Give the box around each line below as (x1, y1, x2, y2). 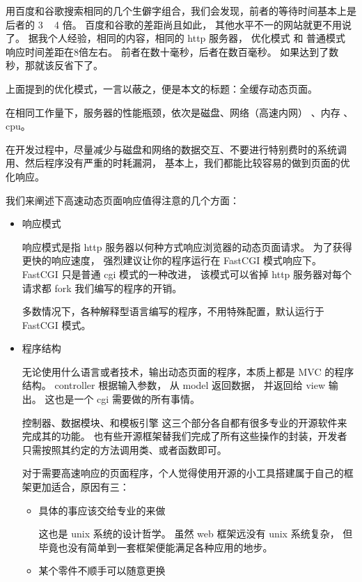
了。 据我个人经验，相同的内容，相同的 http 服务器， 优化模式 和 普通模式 (6, 31, 346, 45)
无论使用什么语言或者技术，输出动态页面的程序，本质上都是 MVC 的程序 (22, 364, 354, 378)
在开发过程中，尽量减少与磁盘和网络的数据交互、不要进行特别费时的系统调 (6, 141, 347, 156)
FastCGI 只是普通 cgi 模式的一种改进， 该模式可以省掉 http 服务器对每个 (22, 266, 352, 281)
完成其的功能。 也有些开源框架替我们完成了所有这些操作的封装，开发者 (22, 429, 347, 443)
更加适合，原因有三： (31, 480, 129, 494)
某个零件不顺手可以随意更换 (38, 563, 166, 578)
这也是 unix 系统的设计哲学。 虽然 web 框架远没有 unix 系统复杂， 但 (38, 526, 353, 541)
